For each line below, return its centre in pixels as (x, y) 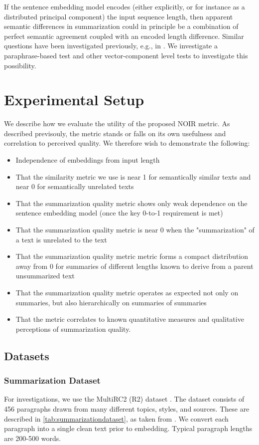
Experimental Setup (74, 100)
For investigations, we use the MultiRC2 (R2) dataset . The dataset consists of (124, 399)
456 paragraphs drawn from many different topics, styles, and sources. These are (127, 408)
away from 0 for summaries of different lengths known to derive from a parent (134, 266)
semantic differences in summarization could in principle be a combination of (121, 26)
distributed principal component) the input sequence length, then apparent (119, 16)
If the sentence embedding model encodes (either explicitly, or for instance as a (125, 6)
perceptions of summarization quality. (73, 329)
